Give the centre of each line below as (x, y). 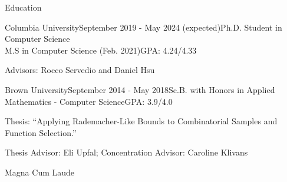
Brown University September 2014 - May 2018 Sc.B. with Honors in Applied (140, 89)
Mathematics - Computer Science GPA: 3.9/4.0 (89, 101)
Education (23, 7)
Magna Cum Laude (40, 172)
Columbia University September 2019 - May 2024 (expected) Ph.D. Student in (143, 27)
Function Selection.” (41, 132)
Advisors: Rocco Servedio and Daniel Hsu (80, 70)
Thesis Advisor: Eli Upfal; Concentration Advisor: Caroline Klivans (126, 152)
